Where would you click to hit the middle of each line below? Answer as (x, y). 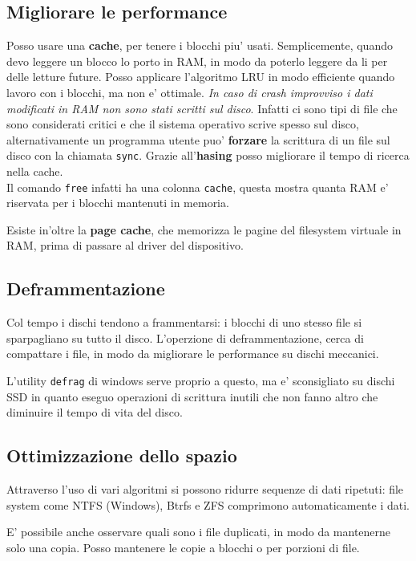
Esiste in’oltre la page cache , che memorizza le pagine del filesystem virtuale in (204, 229)
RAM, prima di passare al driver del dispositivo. (125, 245)
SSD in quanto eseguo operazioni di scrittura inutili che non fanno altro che (192, 396)
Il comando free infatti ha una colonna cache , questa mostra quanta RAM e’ (198, 187)
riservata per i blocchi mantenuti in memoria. (118, 203)
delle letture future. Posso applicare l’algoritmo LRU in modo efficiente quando (201, 77)
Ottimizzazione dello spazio (122, 455)
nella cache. (35, 171)
